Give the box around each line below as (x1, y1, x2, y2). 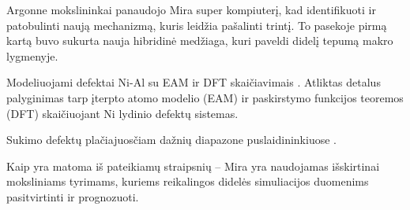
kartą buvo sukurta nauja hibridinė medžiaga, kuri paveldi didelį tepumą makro (6, 32, 393, 49)
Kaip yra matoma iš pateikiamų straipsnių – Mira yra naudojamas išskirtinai (6, 157, 380, 174)
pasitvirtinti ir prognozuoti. (6, 188, 139, 204)
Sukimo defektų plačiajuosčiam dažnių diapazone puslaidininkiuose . (6, 131, 337, 148)
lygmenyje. (6, 47, 58, 64)
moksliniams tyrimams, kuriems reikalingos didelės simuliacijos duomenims (6, 173, 369, 190)
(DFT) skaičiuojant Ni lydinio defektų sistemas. (6, 105, 239, 121)
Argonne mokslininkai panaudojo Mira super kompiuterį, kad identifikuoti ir (6, 2, 376, 17)
